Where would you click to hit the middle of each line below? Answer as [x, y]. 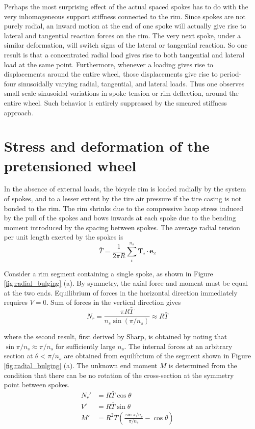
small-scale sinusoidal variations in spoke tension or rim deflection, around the [121, 93]
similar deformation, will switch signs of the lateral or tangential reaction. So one [126, 45]
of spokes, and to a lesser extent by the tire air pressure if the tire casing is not [123, 199]
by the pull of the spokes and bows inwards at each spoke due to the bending [120, 218]
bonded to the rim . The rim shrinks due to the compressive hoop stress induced [124, 208]
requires [16, 302]
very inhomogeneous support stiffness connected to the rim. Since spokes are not [125, 16]
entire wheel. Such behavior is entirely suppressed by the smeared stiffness [115, 102]
